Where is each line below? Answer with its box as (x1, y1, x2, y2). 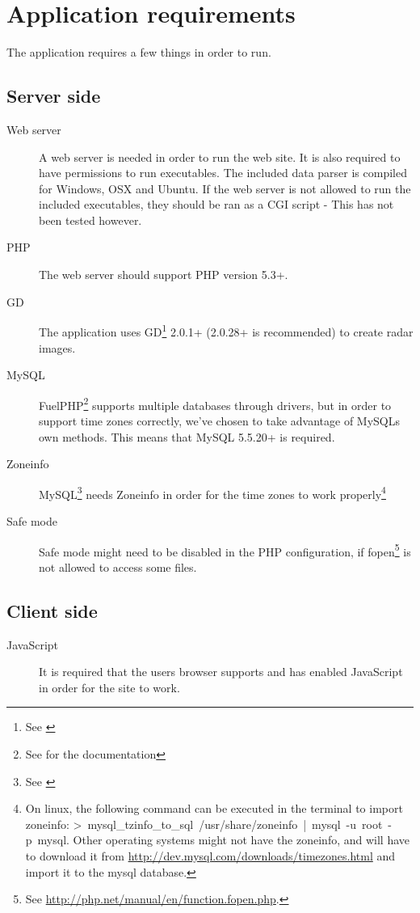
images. (39, 339, 76, 356)
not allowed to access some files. (39, 558, 197, 575)
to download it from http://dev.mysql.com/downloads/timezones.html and (25, 847, 396, 864)
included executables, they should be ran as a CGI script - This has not (39, 196, 394, 213)
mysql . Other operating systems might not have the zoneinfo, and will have (37, 831, 410, 848)
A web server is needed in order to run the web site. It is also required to (39, 148, 401, 165)
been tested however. (39, 211, 142, 228)
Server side (6, 83, 101, 108)
